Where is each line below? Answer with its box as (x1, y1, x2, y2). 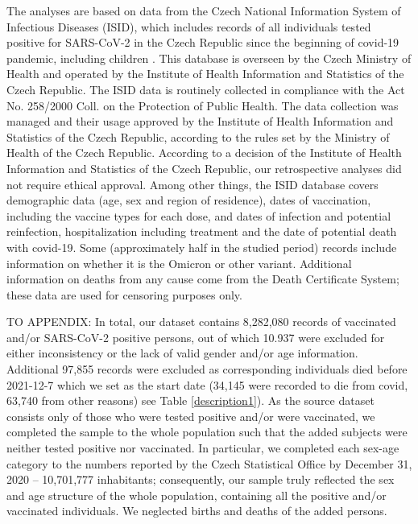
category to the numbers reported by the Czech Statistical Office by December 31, (6, 455, 412, 472)
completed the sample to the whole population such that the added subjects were (6, 423, 408, 440)
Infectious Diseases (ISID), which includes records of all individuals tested (6, 18, 371, 35)
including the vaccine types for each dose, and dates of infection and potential (6, 207, 391, 224)
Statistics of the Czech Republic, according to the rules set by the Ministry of (6, 128, 390, 145)
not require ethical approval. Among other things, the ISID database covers (6, 175, 379, 192)
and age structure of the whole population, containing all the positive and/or (6, 486, 387, 503)
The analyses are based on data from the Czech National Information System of (6, 2, 401, 19)
